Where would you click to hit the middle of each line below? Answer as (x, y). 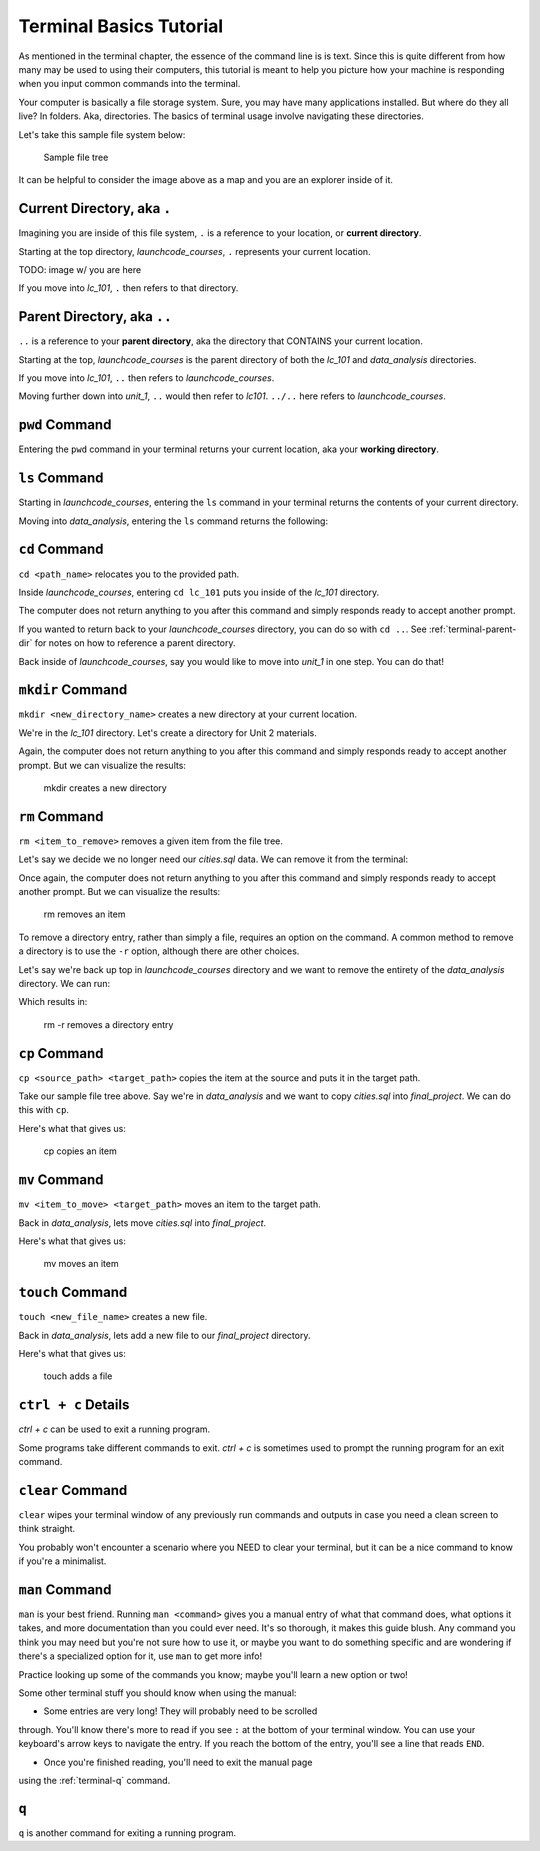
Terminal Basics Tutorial (121, 26)
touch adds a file (78, 1376)
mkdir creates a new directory (105, 787)
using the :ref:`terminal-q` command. (94, 1780)
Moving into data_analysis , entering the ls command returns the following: (173, 521)
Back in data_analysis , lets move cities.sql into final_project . (142, 1222)
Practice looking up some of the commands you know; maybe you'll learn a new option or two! (213, 1674)
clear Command (73, 1490)
